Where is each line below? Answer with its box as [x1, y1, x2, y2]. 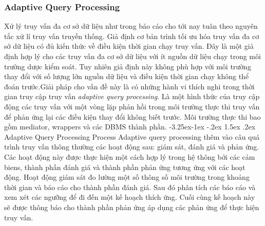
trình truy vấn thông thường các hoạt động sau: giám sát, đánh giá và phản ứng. [4, 141, 259, 152]
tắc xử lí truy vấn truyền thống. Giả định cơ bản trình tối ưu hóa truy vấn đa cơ [4, 30, 259, 41]
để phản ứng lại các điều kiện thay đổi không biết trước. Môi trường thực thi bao [4, 111, 261, 122]
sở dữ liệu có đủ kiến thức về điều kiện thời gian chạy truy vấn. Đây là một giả [4, 41, 254, 51]
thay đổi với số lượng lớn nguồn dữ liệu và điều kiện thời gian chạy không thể [4, 71, 249, 82]
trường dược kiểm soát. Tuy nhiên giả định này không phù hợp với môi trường [4, 61, 251, 71]
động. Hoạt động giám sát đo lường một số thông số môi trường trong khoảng [4, 172, 250, 182]
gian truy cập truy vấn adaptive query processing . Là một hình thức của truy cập [4, 91, 260, 102]
